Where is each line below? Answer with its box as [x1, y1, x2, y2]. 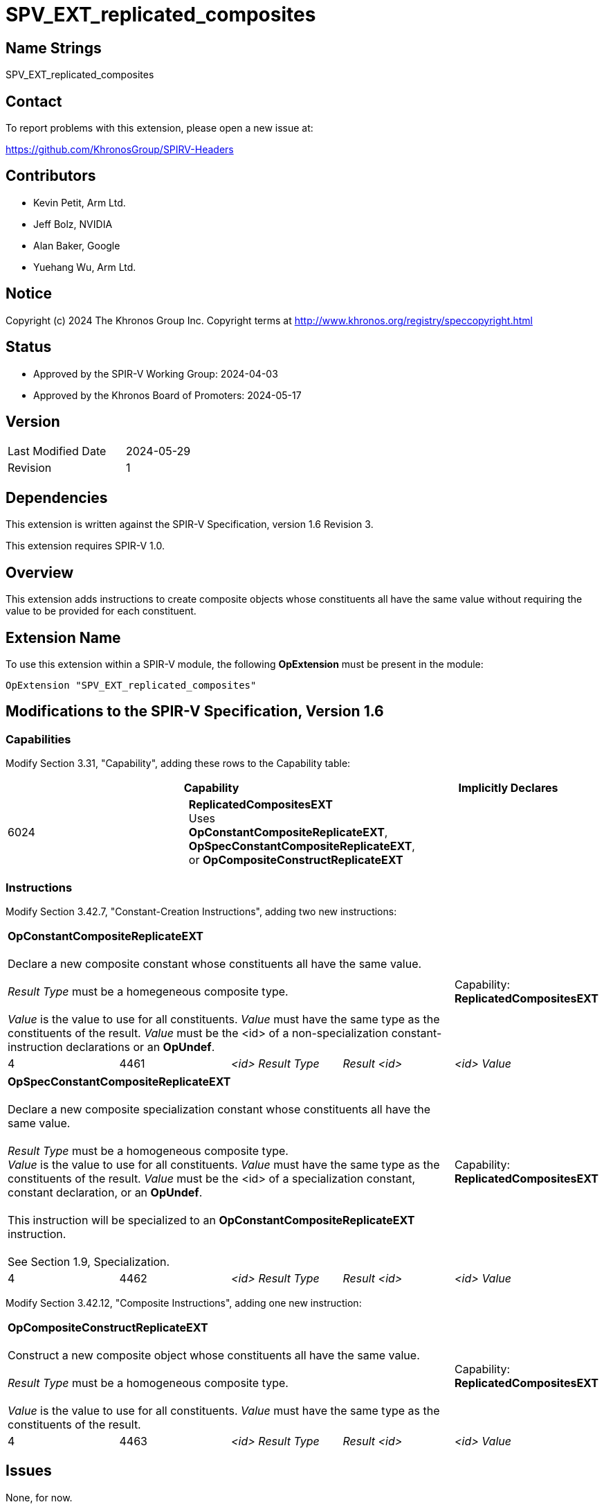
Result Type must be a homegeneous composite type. [8, 984, 289, 998]
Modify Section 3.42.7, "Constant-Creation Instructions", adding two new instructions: [6, 905, 397, 917]
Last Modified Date [8, 444, 107, 459]
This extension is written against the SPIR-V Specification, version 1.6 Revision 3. [6, 518, 374, 531]
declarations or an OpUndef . [66, 1039, 215, 1054]
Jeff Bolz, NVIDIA [33, 218, 113, 230]
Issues [6, 1462, 52, 1480]
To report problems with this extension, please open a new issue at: [6, 122, 313, 134]
